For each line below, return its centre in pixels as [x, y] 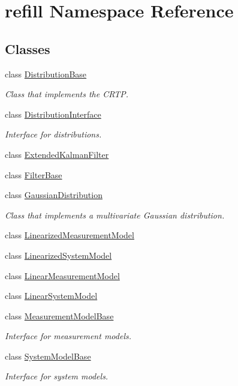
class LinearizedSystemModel [58, 255]
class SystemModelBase [48, 356]
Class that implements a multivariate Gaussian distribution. [115, 215]
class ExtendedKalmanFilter [57, 154]
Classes [28, 48]
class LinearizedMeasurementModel [70, 235]
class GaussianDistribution [54, 195]
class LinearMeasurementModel [62, 275]
